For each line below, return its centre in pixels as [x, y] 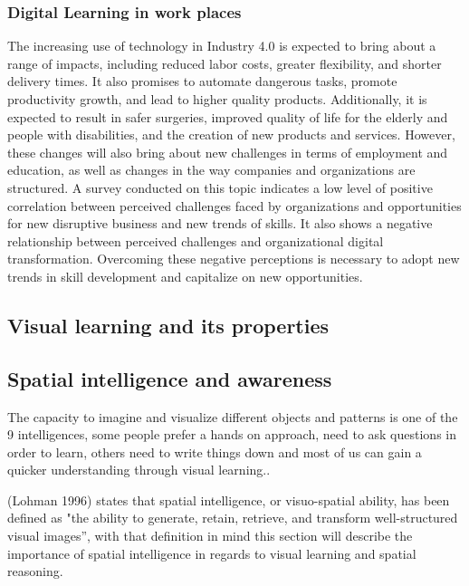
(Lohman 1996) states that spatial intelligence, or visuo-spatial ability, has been [229, 500]
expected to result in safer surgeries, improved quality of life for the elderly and [228, 116]
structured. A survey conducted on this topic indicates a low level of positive [220, 187]
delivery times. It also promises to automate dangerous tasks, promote [202, 81]
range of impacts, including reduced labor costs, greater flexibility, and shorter [225, 63]
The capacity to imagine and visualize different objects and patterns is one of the [233, 416]
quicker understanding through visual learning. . [139, 470]
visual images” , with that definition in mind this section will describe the [210, 536]
